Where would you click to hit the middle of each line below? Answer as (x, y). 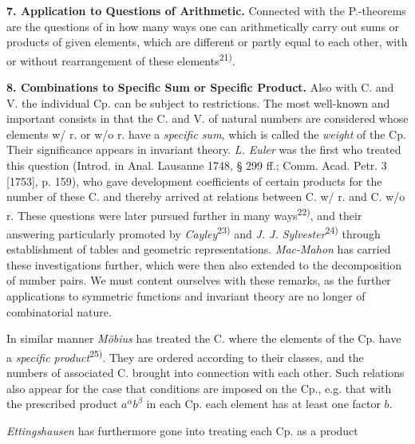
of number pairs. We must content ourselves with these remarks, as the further (199, 280)
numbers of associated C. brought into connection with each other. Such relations (206, 373)
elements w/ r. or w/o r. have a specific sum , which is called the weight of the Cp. (206, 134)
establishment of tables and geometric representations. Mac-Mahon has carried (199, 249)
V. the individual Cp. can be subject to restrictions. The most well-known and (198, 102)
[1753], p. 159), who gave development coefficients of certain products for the (194, 181)
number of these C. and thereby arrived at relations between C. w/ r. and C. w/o (206, 196)
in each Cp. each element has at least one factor (263, 404)
